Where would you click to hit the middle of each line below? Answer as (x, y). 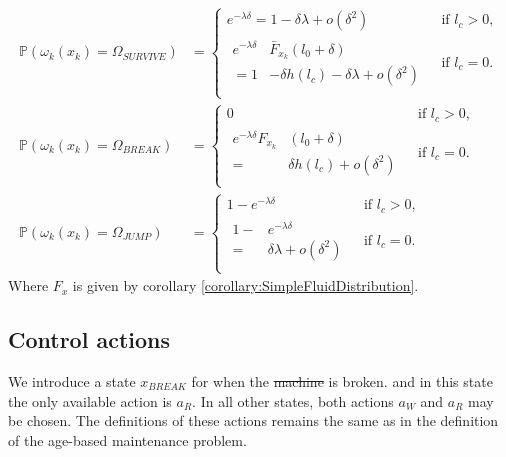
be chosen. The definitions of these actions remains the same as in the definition (253, 420)
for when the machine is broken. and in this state (342, 380)
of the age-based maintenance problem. (127, 439)
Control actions (89, 339)
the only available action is (90, 400)
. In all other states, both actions (293, 400)
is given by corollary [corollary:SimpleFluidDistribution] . (245, 285)
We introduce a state (72, 380)
